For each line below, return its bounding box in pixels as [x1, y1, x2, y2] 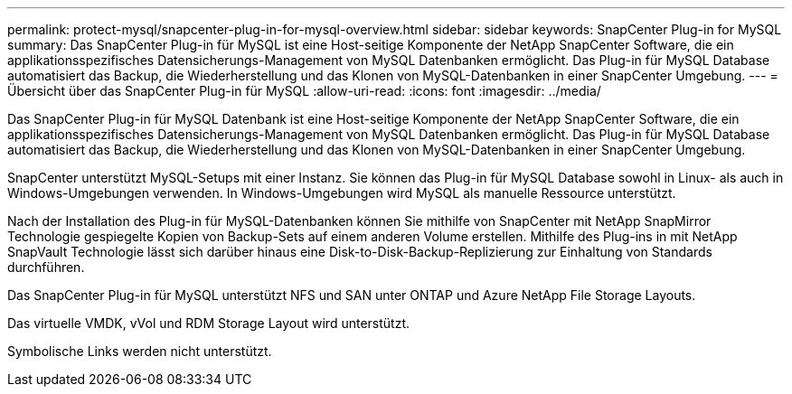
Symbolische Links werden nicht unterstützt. [7, 343, 272, 359]
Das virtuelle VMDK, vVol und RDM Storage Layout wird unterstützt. [7, 315, 410, 331]
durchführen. [7, 259, 85, 275]
